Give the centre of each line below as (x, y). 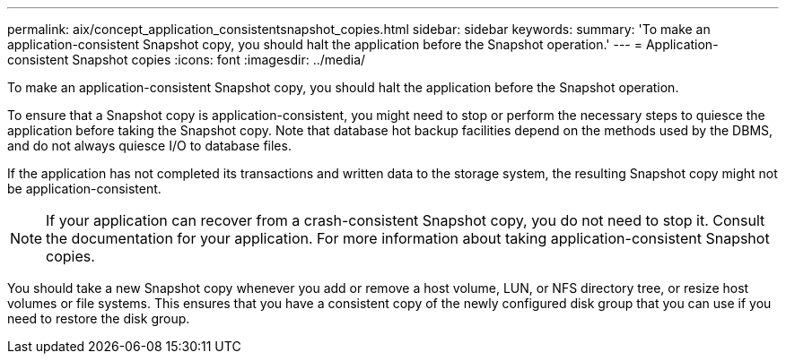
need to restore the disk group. (99, 318)
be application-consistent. (84, 189)
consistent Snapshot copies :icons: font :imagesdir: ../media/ (187, 60)
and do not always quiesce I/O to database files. (149, 146)
